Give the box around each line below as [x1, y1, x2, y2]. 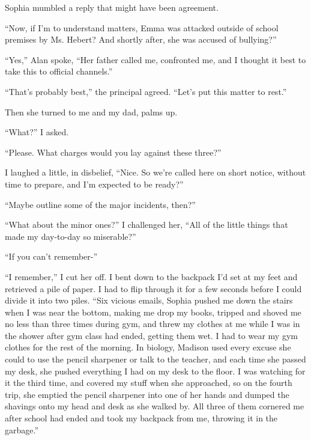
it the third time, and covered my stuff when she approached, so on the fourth [5, 376, 292, 389]
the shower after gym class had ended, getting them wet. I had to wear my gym [5, 329, 298, 341]
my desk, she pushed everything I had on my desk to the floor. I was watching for [5, 364, 306, 377]
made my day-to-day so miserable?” [5, 230, 136, 242]
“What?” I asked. [5, 126, 69, 138]
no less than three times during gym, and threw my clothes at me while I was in [5, 317, 300, 330]
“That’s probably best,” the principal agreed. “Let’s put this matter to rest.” [5, 85, 287, 97]
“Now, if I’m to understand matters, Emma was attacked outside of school [5, 21, 279, 34]
